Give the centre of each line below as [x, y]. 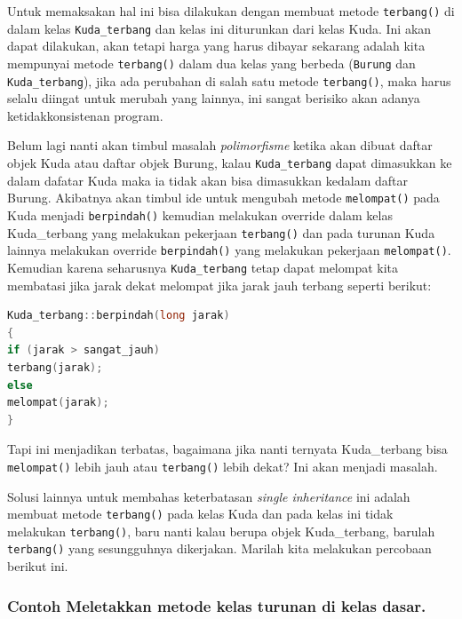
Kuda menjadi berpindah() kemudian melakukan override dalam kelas [200, 214]
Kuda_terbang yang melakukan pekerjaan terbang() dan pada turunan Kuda [221, 232]
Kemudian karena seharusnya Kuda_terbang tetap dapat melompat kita [203, 267]
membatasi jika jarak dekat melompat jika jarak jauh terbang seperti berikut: [219, 285]
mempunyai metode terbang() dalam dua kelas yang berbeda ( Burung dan [211, 63]
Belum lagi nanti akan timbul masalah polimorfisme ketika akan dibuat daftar [220, 145]
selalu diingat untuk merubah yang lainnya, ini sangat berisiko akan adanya [214, 98]
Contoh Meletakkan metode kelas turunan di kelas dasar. [217, 605]
